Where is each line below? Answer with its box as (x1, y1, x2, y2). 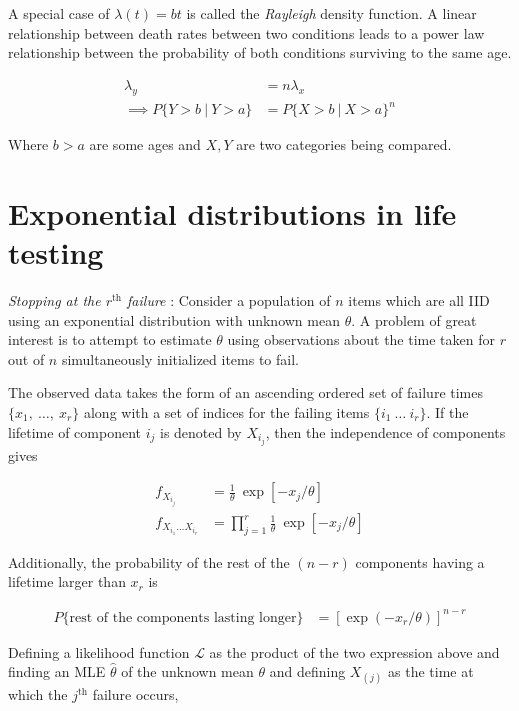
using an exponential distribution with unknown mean (8, 309, 340, 330)
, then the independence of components (265, 421, 506, 442)
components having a (355, 551, 485, 572)
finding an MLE (8, 661, 106, 682)
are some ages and (89, 134, 201, 155)
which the (8, 684, 68, 705)
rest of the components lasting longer (69, 610, 297, 625)
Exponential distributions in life (8, 192, 457, 233)
